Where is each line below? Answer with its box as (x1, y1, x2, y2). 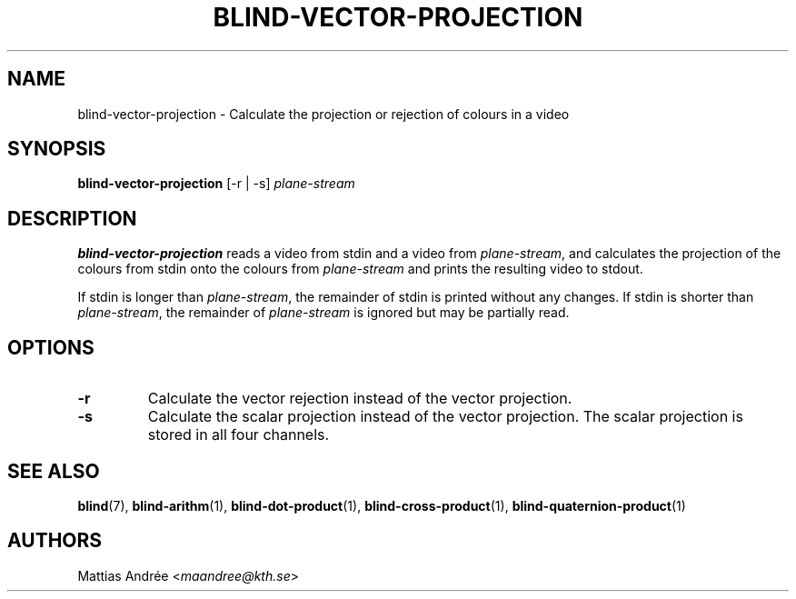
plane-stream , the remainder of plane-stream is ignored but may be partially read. (77, 304, 570, 321)
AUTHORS (7, 529, 103, 553)
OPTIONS (7, 335, 95, 359)
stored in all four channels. (147, 425, 330, 444)
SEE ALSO (7, 459, 100, 483)
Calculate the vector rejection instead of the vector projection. (147, 389, 572, 408)
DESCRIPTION (7, 206, 137, 230)
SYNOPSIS (7, 137, 106, 161)
